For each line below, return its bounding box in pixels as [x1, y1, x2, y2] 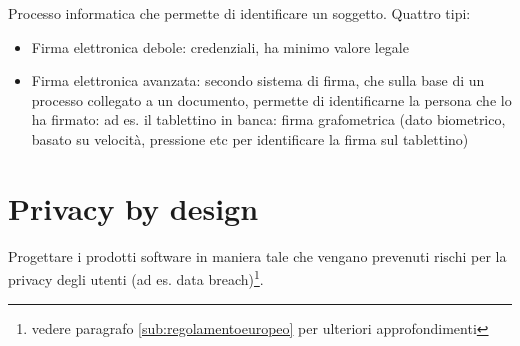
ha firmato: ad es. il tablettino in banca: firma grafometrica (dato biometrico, [31, 109, 506, 130]
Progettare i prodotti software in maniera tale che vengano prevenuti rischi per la [8, 245, 507, 266]
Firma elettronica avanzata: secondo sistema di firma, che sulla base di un [31, 70, 485, 91]
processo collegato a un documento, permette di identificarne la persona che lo [31, 89, 512, 110]
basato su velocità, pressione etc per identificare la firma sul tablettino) [31, 128, 469, 149]
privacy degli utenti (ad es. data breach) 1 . [8, 266, 264, 289]
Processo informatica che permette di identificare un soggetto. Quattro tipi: [8, 3, 471, 23]
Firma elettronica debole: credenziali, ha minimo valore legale [31, 36, 409, 57]
